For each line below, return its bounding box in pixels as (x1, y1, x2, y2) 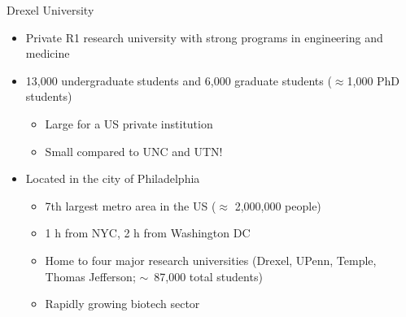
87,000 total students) (154, 267, 263, 284)
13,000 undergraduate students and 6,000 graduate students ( (25, 72, 332, 89)
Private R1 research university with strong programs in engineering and (25, 28, 383, 46)
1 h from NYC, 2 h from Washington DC (45, 224, 251, 241)
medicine (25, 45, 70, 62)
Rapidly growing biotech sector (45, 295, 200, 312)
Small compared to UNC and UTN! (45, 142, 223, 159)
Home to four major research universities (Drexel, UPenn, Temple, (45, 251, 377, 268)
